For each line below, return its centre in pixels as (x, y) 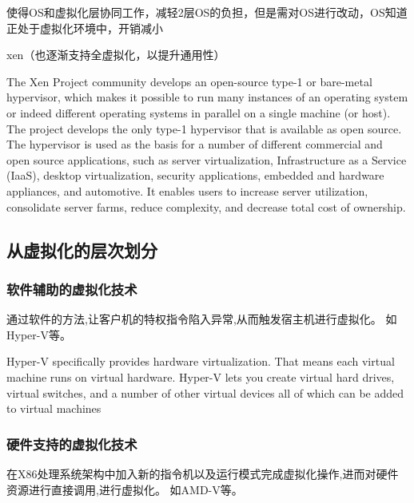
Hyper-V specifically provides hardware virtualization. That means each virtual (201, 361)
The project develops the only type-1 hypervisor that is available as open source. (204, 128)
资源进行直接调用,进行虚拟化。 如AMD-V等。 (125, 489)
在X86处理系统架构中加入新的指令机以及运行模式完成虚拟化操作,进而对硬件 (203, 473)
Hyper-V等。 (39, 334)
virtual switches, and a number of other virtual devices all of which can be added (205, 392)
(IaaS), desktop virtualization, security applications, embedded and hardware (195, 175)
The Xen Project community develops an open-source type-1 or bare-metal (189, 81)
